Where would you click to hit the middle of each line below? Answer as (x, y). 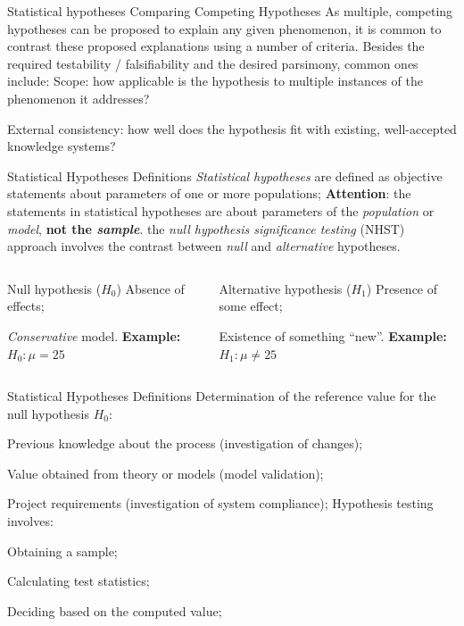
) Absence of (150, 288)
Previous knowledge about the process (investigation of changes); (185, 443)
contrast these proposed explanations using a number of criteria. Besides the (216, 46)
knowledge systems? (62, 146)
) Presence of (402, 288)
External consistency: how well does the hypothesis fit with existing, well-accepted (232, 128)
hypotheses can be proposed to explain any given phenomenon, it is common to (224, 28)
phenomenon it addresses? (79, 98)
